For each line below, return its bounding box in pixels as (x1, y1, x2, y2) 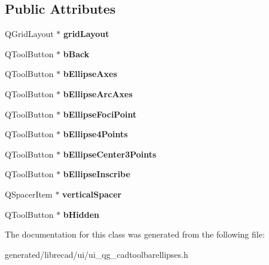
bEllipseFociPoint (63, 107, 137, 120)
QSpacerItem (5, 187, 53, 200)
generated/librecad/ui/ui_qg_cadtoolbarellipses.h (5, 248, 188, 260)
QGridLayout (5, 27, 54, 40)
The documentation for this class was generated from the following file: (5, 228, 265, 241)
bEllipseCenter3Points (63, 147, 157, 160)
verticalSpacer (62, 187, 122, 200)
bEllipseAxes (63, 67, 117, 80)
